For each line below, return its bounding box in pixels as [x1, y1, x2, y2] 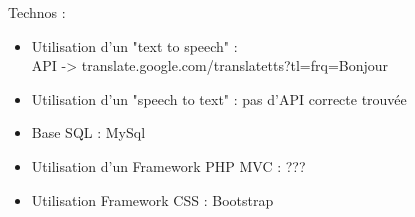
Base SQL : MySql [31, 122, 146, 143]
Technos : [8, 2, 66, 22]
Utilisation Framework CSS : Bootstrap [31, 189, 274, 210]
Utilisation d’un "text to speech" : [31, 35, 238, 56]
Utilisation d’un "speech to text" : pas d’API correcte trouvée [31, 88, 407, 109]
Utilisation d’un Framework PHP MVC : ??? [31, 155, 306, 176]
